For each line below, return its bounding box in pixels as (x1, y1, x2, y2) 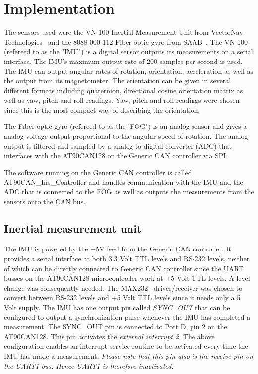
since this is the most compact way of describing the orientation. (4, 104, 200, 115)
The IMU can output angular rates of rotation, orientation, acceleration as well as (4, 65, 254, 76)
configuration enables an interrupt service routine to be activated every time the (4, 341, 248, 351)
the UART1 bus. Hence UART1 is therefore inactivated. (4, 360, 174, 371)
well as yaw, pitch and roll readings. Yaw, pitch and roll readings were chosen (4, 95, 240, 105)
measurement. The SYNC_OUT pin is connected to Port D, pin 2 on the (4, 321, 227, 332)
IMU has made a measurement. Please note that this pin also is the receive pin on (4, 350, 253, 361)
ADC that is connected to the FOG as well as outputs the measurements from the (4, 187, 254, 197)
